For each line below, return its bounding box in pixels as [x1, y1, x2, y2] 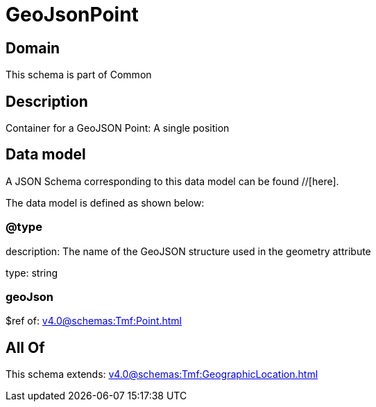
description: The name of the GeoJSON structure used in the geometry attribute [6, 245, 371, 257]
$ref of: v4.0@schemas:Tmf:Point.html [6, 315, 182, 327]
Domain [6, 39, 60, 57]
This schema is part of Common [6, 69, 152, 81]
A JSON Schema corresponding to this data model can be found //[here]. [6, 175, 339, 187]
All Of [6, 338, 45, 356]
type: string [6, 266, 58, 279]
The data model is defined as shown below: [6, 196, 205, 209]
